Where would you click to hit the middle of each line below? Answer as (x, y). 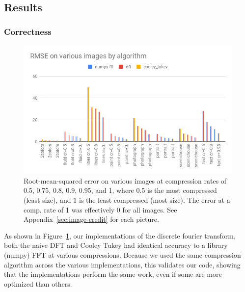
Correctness (28, 31)
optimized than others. (38, 283)
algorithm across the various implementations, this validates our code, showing (122, 264)
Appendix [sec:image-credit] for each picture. (91, 219)
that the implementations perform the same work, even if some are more (113, 274)
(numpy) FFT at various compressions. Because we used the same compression (122, 254)
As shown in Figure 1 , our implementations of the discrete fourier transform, (120, 235)
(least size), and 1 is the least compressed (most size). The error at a (127, 199)
